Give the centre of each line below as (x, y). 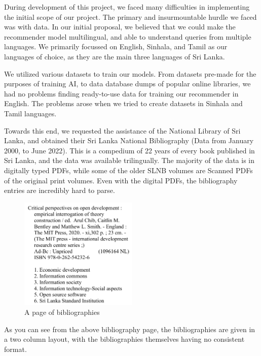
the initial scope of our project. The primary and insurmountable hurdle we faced (130, 17)
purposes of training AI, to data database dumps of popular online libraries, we (127, 84)
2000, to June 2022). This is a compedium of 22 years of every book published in (129, 150)
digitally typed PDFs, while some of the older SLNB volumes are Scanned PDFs (128, 170)
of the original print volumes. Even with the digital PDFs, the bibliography (121, 180)
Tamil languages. (30, 113)
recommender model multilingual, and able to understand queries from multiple (128, 36)
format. (15, 349)
